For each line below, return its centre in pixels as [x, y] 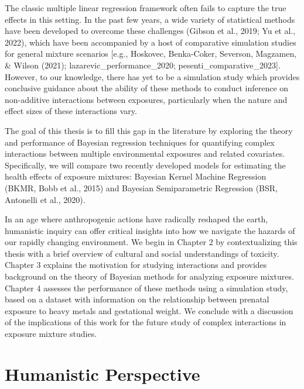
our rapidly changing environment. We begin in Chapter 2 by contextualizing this [151, 242]
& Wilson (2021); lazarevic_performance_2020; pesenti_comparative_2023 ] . [143, 65]
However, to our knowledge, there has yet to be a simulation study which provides [152, 76]
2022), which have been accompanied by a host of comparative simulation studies [151, 42]
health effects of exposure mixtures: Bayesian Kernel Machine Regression [136, 176]
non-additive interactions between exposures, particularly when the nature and [146, 99]
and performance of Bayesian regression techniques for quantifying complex [140, 142]
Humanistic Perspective [103, 373]
